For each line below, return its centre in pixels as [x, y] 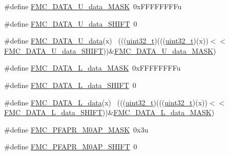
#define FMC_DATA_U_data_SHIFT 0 [71, 23]
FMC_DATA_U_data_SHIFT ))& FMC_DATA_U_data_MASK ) [110, 50]
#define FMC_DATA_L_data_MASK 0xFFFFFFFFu [92, 68]
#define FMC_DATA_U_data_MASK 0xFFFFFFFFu [93, 6]
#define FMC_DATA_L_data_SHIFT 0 [70, 85]
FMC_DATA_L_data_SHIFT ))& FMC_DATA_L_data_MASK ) [109, 112]
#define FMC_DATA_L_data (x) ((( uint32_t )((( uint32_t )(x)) [106, 102]
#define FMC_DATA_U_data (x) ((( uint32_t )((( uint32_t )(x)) [106, 41]
